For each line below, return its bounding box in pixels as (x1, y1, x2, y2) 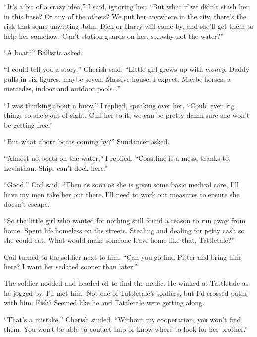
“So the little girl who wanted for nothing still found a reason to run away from (4, 215, 246, 226)
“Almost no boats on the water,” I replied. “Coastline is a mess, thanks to (4, 153, 229, 163)
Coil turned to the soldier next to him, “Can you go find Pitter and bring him (4, 251, 241, 262)
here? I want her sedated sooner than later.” (4, 261, 138, 271)
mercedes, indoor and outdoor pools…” (4, 83, 121, 94)
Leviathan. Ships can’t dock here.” (4, 162, 108, 173)
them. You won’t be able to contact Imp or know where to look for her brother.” (4, 324, 248, 334)
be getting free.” (4, 119, 52, 130)
